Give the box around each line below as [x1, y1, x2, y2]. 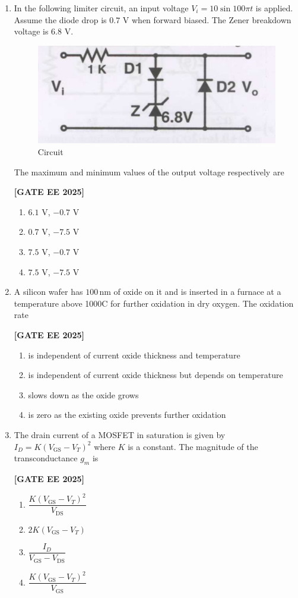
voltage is [14, 25, 49, 37]
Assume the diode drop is [14, 13, 107, 26]
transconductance [14, 452, 78, 464]
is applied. [255, 2, 293, 14]
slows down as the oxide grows [28, 388, 139, 401]
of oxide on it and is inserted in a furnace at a [113, 285, 281, 298]
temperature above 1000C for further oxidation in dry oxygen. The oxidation [14, 297, 294, 309]
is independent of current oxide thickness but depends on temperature [28, 369, 283, 381]
